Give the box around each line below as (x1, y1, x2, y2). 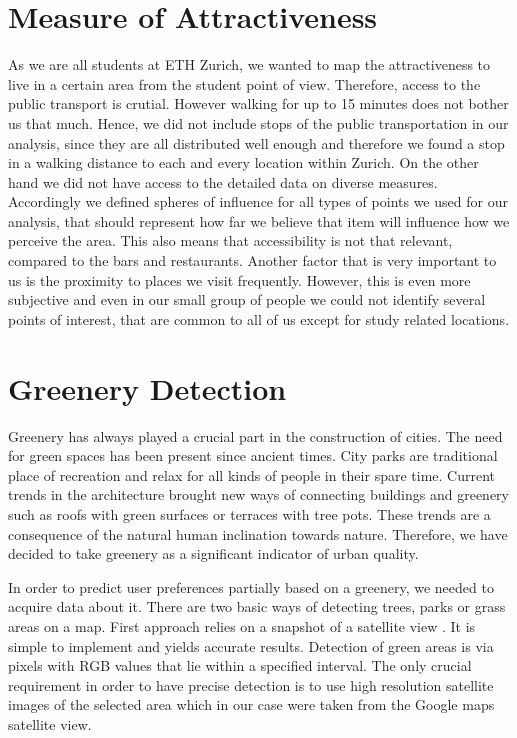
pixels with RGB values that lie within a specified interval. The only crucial (8, 655, 472, 676)
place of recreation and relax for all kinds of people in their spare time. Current (8, 464, 495, 485)
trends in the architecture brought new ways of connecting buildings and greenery (8, 484, 509, 505)
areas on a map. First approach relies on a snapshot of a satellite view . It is (8, 615, 476, 636)
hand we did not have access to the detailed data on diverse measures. (8, 171, 438, 192)
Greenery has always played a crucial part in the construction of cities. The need (8, 425, 503, 446)
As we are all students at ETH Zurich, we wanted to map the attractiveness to (8, 54, 491, 75)
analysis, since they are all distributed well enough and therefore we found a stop (8, 132, 505, 153)
